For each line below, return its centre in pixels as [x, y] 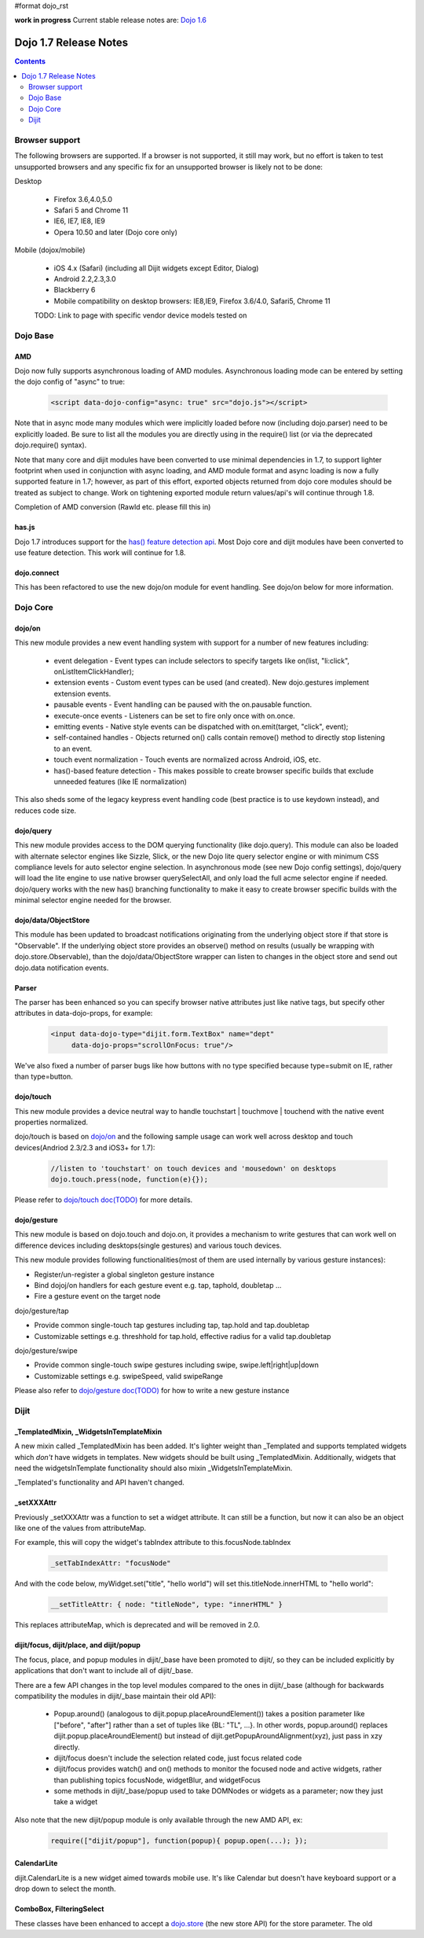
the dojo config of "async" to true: [70, 382]
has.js [25, 528]
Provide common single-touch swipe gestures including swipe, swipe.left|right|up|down [177, 1365]
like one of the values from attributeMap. [80, 1528]
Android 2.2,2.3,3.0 [85, 278]
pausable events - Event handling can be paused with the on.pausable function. [183, 704]
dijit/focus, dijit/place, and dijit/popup [78, 1645]
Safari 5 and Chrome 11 [91, 210]
